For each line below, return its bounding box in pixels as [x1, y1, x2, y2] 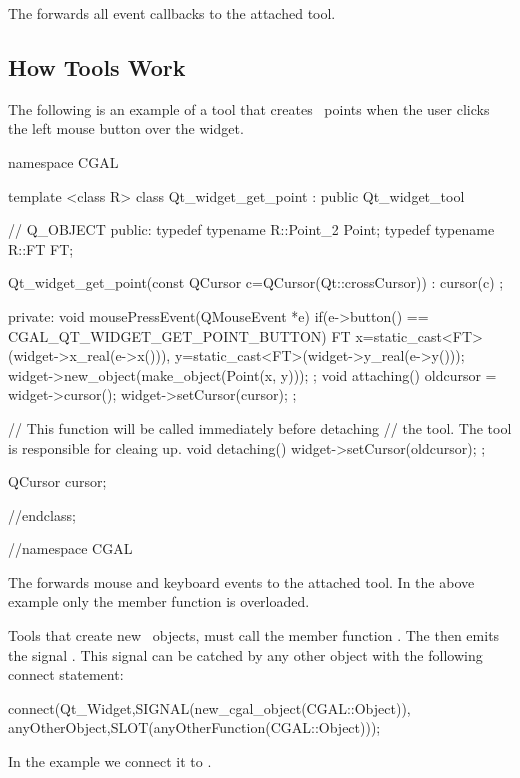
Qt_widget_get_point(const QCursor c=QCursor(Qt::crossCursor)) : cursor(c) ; [8, 272, 504, 293]
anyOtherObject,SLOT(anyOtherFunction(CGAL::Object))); [8, 717, 381, 738]
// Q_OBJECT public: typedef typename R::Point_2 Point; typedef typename [8, 219, 495, 240]
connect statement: [8, 664, 124, 685]
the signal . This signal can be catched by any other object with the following [8, 644, 483, 665]
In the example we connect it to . [8, 751, 212, 772]
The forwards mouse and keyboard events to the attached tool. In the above [8, 571, 475, 592]
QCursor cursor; [8, 471, 107, 492]
